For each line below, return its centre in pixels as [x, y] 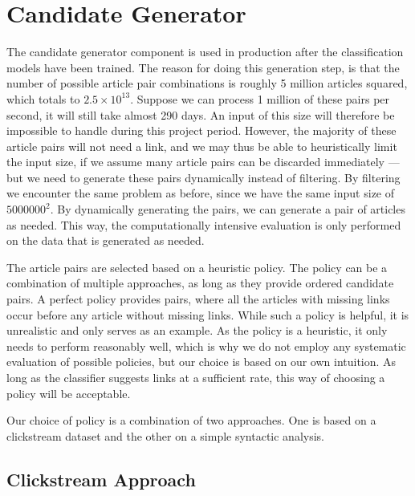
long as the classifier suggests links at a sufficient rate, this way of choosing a [196, 377]
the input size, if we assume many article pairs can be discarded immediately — [203, 162]
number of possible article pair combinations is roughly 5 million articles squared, [207, 83]
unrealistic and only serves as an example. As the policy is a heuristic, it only [197, 330]
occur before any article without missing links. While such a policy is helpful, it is [208, 314]
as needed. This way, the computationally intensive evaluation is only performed [204, 224]
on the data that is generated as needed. [106, 240]
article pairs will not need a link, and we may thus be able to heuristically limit [202, 146]
